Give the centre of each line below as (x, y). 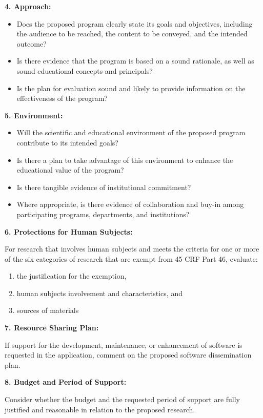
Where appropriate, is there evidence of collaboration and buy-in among (130, 204)
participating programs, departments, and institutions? (103, 214)
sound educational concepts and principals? (85, 70)
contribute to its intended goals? (67, 142)
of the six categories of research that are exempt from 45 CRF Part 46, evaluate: (131, 258)
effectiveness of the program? (62, 98)
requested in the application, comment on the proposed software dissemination (128, 355)
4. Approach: (28, 6)
